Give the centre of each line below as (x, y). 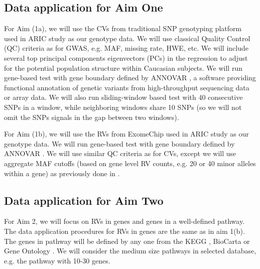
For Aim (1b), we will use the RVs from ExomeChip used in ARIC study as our (126, 134)
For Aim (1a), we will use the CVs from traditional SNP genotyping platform (123, 28)
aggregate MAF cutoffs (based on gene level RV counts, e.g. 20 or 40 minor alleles (130, 163)
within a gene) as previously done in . (62, 173)
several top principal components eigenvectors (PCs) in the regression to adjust (126, 57)
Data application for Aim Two (84, 200)
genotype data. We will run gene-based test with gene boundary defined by (119, 143)
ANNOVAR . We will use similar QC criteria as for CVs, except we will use (120, 153)
